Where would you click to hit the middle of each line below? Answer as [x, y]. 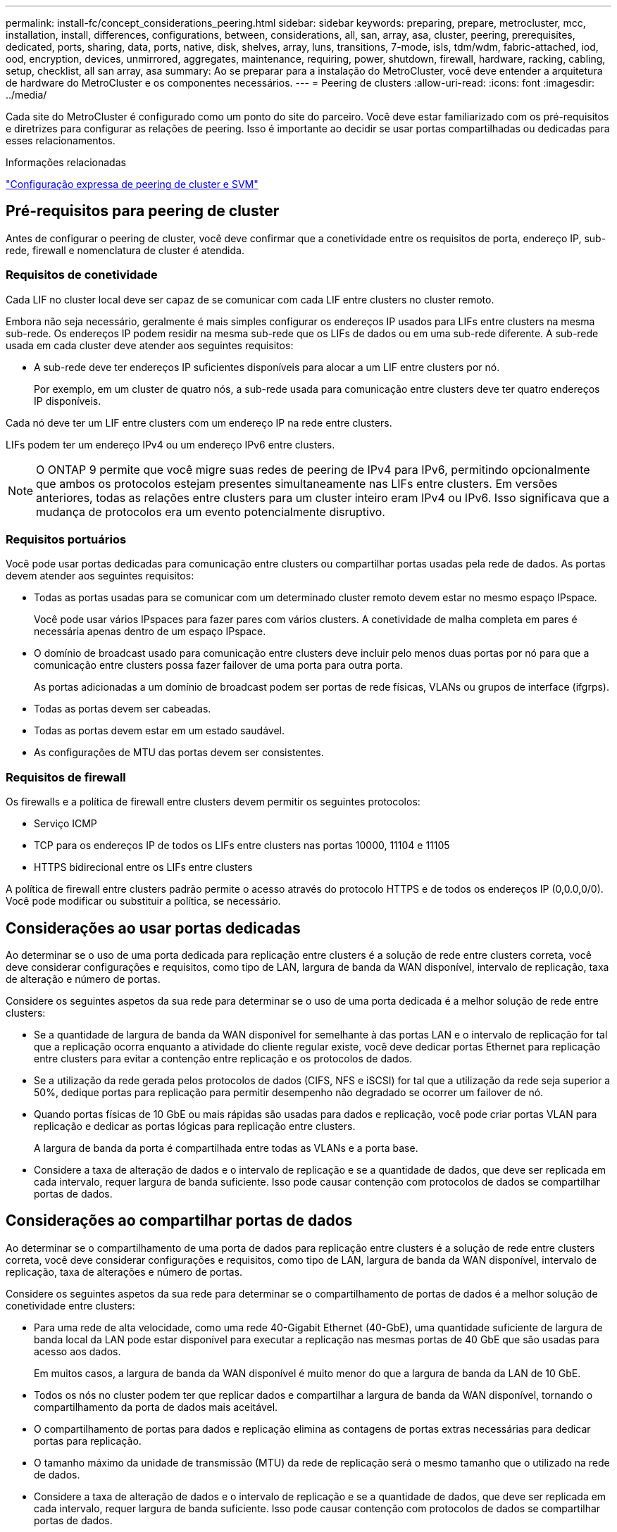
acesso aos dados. [77, 1351]
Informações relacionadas [66, 162]
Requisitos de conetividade [82, 275]
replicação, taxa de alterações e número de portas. [124, 1272]
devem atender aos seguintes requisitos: [100, 576]
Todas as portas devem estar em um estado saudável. [160, 731]
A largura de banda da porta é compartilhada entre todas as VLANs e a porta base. [226, 1148]
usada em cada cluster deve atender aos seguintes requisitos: [150, 345]
